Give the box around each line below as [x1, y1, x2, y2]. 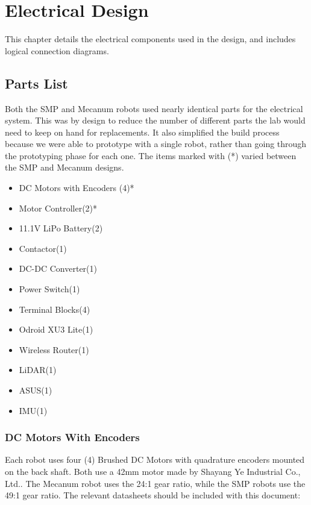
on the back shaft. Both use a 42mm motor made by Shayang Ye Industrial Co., [5, 465, 301, 478]
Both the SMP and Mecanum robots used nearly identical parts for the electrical [5, 102, 303, 114]
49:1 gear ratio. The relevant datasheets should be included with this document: [5, 489, 301, 501]
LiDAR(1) [19, 363, 57, 376]
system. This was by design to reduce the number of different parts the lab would [5, 114, 306, 127]
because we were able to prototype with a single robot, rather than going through [5, 137, 307, 150]
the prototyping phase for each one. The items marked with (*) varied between [5, 149, 297, 162]
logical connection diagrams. [5, 44, 109, 57]
